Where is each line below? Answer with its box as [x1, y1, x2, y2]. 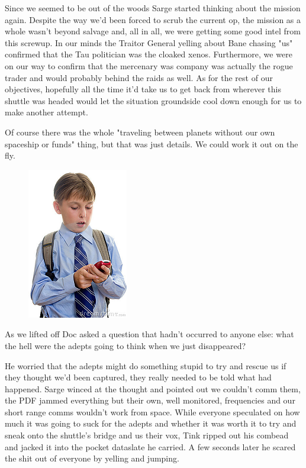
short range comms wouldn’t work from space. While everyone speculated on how [5, 405, 300, 418]
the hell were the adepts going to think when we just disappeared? [5, 339, 246, 351]
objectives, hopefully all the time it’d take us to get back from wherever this [5, 83, 281, 95]
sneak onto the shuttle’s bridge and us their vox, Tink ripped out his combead [5, 429, 289, 441]
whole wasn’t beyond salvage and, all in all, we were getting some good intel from [5, 25, 301, 37]
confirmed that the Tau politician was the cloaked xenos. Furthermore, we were [5, 48, 292, 60]
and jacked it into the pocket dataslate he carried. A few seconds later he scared [5, 440, 296, 453]
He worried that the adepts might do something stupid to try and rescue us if [5, 359, 286, 372]
